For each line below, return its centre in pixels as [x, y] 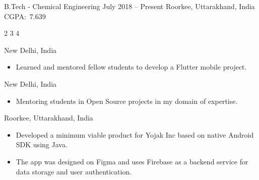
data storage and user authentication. [74, 171]
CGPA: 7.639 [25, 16]
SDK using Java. [42, 144]
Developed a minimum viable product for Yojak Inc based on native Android [135, 134]
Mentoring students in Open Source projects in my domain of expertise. [127, 101]
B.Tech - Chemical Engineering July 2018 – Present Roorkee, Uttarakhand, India [129, 6]
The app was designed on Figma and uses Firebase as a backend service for [132, 161]
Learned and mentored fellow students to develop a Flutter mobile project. [131, 67]
